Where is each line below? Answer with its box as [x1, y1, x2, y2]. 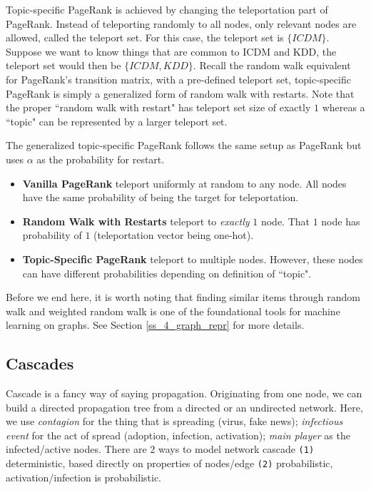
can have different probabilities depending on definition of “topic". [22, 265, 312, 280]
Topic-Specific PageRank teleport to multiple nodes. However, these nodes [22, 251, 363, 266]
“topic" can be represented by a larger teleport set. [6, 113, 228, 128]
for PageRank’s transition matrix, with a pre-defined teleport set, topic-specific [6, 71, 351, 86]
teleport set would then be [6, 58, 121, 73]
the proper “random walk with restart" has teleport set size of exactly [6, 100, 311, 115]
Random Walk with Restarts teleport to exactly [22, 213, 250, 228]
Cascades [6, 352, 74, 374]
